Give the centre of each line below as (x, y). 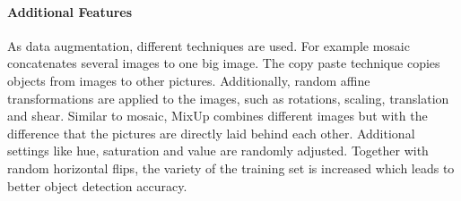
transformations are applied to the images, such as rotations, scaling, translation (228, 98)
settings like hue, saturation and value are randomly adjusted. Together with (218, 151)
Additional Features (70, 11)
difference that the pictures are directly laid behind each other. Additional (211, 133)
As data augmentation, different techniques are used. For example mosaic (209, 45)
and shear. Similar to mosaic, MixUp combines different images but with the (217, 116)
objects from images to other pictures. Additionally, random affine (189, 80)
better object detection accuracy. (97, 185)
